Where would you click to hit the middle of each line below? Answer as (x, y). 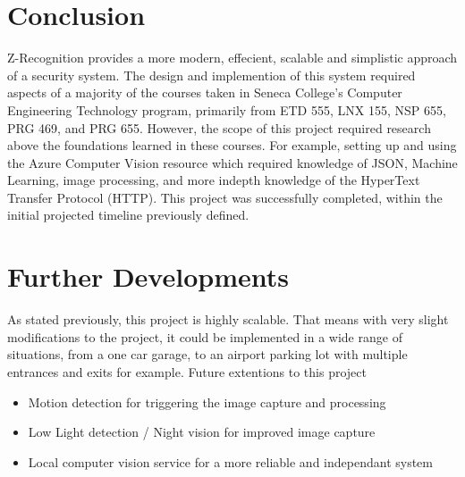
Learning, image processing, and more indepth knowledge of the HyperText (214, 180)
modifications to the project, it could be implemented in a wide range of (205, 336)
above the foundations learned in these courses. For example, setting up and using (232, 145)
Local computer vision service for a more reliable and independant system (230, 461)
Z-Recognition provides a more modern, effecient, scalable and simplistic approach (232, 58)
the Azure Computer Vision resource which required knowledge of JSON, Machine (232, 162)
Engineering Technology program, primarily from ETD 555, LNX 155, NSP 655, (227, 109)
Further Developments (148, 276)
